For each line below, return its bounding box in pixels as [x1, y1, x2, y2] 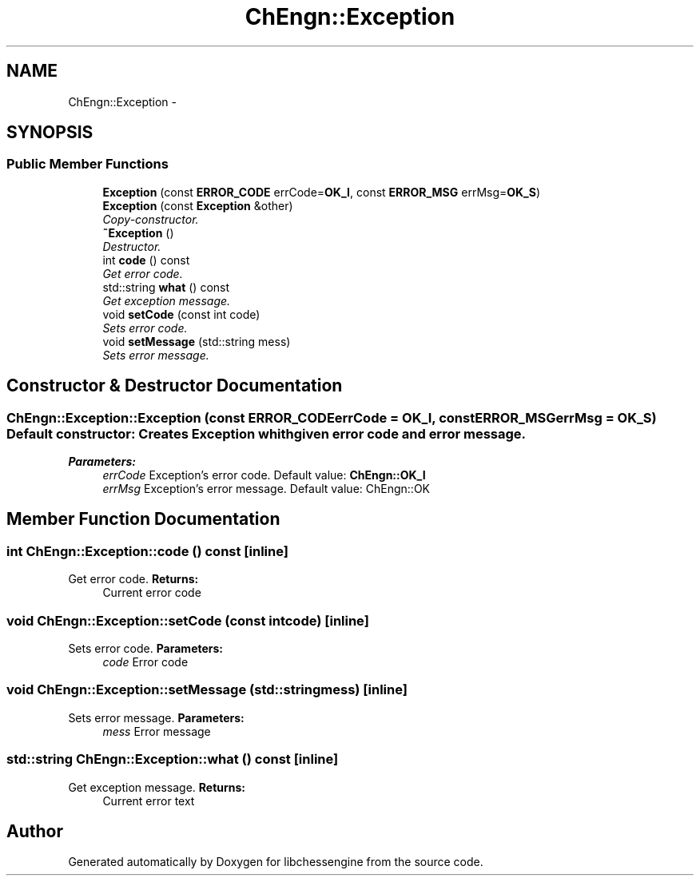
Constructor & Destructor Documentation [6, 375, 343, 396]
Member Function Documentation [6, 509, 280, 530]
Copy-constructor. [102, 212, 199, 226]
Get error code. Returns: [68, 572, 199, 586]
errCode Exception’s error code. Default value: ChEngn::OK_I [102, 468, 426, 483]
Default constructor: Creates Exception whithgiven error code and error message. [6, 425, 527, 442]
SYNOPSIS [6, 122, 93, 143]
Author [6, 820, 63, 841]
